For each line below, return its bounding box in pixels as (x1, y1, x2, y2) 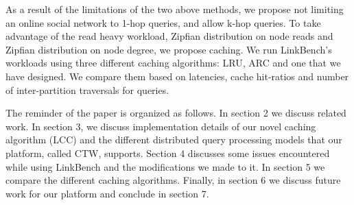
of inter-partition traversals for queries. (5, 82, 169, 97)
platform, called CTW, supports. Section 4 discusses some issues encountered (5, 145, 330, 160)
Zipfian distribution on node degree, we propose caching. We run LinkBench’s (5, 42, 332, 56)
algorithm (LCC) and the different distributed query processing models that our (5, 132, 342, 147)
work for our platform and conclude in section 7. (5, 186, 209, 200)
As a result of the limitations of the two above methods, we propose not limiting (5, 2, 344, 16)
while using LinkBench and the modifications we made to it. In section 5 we (5, 159, 325, 173)
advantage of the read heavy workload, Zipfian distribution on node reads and (5, 29, 333, 43)
